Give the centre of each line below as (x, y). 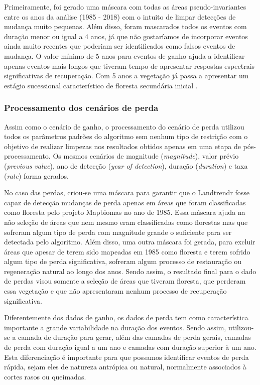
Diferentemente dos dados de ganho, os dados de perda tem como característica (126, 317)
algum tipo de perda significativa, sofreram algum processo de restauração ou (123, 261)
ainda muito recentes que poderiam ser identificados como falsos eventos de (120, 46)
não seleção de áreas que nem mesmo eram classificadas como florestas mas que (126, 222)
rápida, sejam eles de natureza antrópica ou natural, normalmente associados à (125, 367)
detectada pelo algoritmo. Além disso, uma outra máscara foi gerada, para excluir (130, 242)
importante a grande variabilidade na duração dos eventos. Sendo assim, (115, 327)
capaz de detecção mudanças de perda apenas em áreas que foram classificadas (125, 202)
